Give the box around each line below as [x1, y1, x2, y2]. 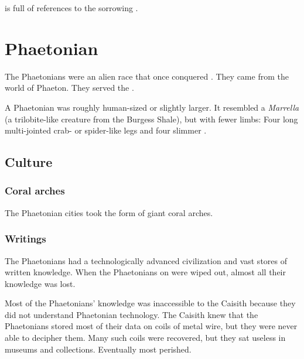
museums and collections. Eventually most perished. [5, 343, 192, 355]
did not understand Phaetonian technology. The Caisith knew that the [5, 308, 258, 320]
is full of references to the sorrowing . [5, 2, 138, 13]
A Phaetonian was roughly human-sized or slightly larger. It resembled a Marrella [5, 101, 299, 113]
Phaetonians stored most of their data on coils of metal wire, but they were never [5, 320, 298, 332]
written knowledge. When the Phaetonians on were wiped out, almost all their [5, 266, 286, 278]
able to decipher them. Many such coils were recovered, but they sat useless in [5, 331, 286, 344]
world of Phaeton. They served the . [5, 81, 134, 94]
